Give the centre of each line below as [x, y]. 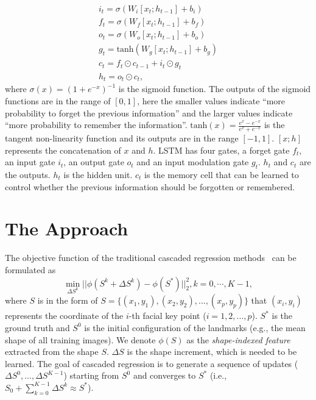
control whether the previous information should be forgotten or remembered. [150, 186]
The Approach [67, 228]
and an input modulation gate [193, 162]
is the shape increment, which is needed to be [212, 352]
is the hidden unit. [98, 175]
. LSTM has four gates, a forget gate [221, 150]
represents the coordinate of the [64, 316]
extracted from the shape [52, 352]
